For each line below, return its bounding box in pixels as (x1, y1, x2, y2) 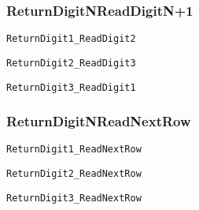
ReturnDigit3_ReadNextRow (6, 192, 142, 204)
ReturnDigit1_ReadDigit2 (6, 33, 136, 45)
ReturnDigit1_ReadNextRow (6, 144, 142, 156)
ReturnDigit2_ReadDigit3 (6, 57, 136, 69)
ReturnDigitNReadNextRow (6, 111, 191, 131)
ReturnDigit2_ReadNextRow (6, 168, 142, 180)
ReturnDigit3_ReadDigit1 (6, 81, 136, 93)
